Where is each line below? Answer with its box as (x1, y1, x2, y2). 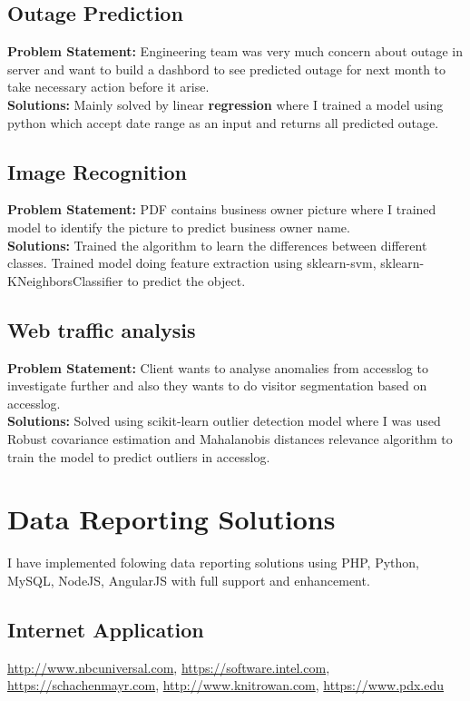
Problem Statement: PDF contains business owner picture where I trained (7, 200, 436, 219)
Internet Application (7, 615, 204, 643)
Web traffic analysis (7, 315, 196, 343)
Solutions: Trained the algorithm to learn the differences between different (7, 235, 427, 254)
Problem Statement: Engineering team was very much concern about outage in (7, 42, 464, 61)
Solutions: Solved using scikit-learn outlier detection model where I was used (7, 411, 441, 430)
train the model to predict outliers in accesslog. (7, 447, 270, 466)
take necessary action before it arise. (7, 77, 210, 96)
